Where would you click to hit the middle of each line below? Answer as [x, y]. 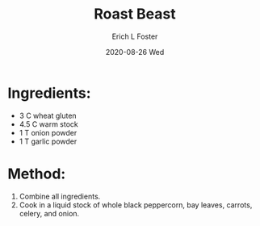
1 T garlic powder [48, 141]
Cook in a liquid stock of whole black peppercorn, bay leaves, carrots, [136, 205]
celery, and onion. [49, 213]
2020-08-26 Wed [135, 52]
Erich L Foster [135, 36]
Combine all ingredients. [60, 196]
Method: [37, 174]
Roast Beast [135, 14]
